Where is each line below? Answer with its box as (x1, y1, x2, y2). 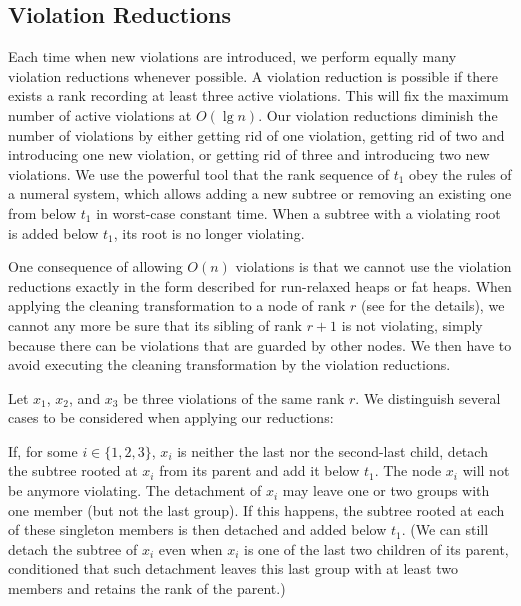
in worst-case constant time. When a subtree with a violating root (96, 202, 501, 223)
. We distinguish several (355, 387, 501, 408)
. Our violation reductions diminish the (258, 104, 498, 125)
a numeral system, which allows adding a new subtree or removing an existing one (8, 183, 512, 204)
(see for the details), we (361, 295, 505, 316)
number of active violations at (8, 104, 192, 125)
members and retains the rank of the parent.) (8, 578, 286, 599)
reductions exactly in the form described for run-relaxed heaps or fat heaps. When (8, 275, 512, 296)
